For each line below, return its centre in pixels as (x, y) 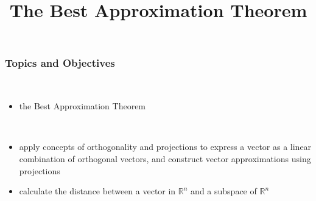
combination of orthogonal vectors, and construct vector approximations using (165, 159)
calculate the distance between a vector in (97, 191)
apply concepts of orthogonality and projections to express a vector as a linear (165, 147)
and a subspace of (224, 191)
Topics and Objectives (60, 63)
